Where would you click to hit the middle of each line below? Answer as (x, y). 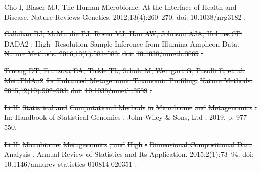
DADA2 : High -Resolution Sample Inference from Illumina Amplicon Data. (122, 43)
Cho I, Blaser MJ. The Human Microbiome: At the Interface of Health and (120, 7)
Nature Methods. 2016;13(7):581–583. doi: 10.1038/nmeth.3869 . (104, 53)
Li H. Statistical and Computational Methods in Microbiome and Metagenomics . (130, 107)
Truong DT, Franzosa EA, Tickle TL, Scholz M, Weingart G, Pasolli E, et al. (124, 70)
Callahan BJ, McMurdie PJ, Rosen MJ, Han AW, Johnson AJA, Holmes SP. (123, 34)
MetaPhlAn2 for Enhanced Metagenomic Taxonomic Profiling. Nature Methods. (128, 80)
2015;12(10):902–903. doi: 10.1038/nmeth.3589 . (78, 90)
